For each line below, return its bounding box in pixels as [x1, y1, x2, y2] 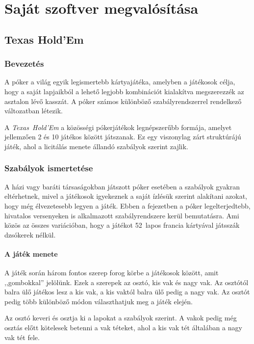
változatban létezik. [4, 106, 63, 116]
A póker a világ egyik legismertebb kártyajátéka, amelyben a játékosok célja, [4, 77, 235, 87]
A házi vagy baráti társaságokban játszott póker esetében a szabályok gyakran [4, 181, 240, 191]
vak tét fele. [4, 332, 40, 342]
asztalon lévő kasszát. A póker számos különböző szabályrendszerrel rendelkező [4, 96, 242, 106]
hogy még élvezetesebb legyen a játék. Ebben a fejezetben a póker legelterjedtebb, [4, 200, 251, 211]
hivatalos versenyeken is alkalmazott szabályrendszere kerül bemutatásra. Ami [4, 210, 239, 220]
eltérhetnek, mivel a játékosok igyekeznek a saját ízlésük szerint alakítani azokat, [4, 191, 248, 201]
